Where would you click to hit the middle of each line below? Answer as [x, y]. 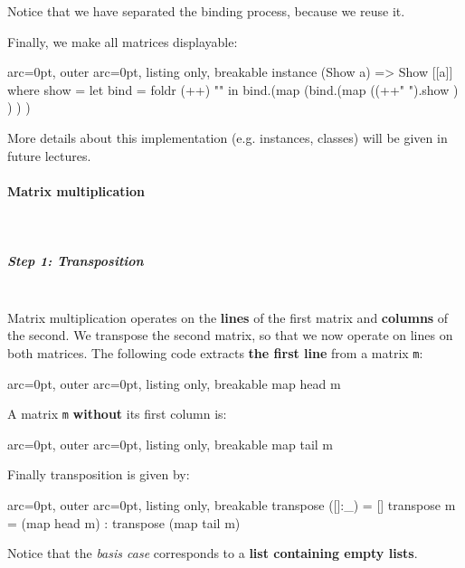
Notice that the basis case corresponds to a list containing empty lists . [213, 553]
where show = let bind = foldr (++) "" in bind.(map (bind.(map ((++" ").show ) [233, 89]
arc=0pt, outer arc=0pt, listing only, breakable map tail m [170, 444]
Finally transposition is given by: [99, 474]
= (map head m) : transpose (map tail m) [124, 522]
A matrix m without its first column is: [117, 414]
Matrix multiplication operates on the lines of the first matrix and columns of [228, 317]
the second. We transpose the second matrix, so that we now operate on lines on [230, 335]
